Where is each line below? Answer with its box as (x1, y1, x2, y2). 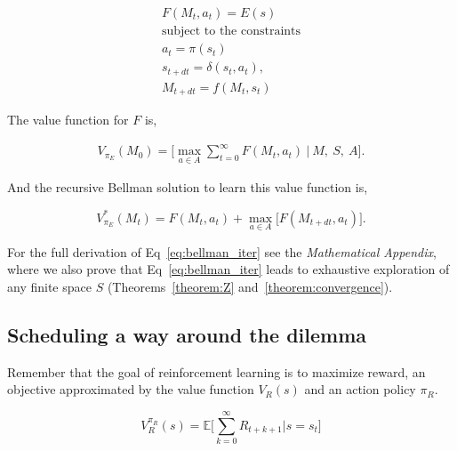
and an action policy (304, 380, 416, 399)
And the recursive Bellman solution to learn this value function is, (7, 178, 368, 197)
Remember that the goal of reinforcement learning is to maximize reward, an (7, 362, 426, 381)
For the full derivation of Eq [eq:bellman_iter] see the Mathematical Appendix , (7, 242, 437, 261)
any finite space (7, 277, 92, 295)
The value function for (7, 110, 129, 129)
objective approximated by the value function (7, 380, 254, 399)
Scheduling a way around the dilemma (7, 320, 366, 348)
